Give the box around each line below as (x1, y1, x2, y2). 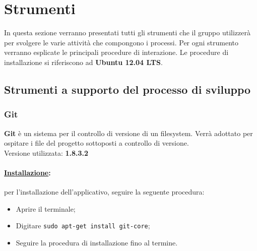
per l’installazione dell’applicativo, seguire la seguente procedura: (4, 186, 205, 197)
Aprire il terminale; (16, 203, 76, 214)
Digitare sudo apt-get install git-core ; (16, 220, 150, 231)
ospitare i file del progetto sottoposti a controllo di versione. (4, 138, 189, 148)
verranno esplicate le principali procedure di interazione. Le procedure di (4, 47, 229, 57)
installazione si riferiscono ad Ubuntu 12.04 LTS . (4, 56, 163, 67)
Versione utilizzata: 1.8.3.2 (4, 147, 89, 158)
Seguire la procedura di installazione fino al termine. (16, 237, 178, 247)
